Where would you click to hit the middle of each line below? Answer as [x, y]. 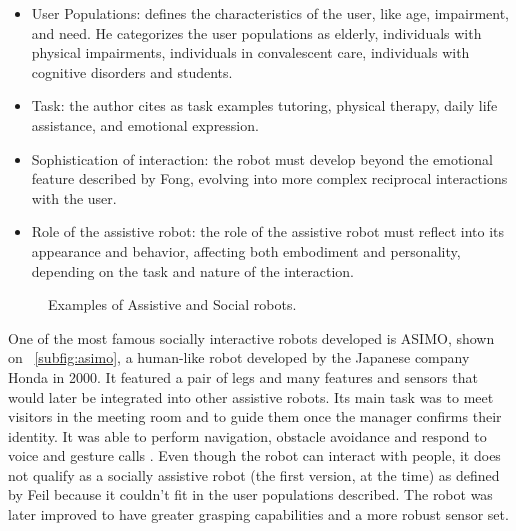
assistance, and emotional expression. [145, 124]
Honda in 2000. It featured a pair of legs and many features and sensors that [243, 376]
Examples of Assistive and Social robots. [172, 304]
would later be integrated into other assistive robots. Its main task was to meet [251, 396]
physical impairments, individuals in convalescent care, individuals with [250, 52]
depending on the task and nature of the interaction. [192, 270]
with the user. [74, 197]
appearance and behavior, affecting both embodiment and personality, [246, 250]
